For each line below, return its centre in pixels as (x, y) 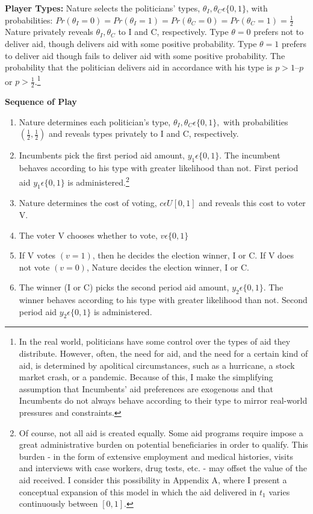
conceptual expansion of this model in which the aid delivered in (138, 491)
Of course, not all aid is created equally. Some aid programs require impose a (161, 432)
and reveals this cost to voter (252, 203)
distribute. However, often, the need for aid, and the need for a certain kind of (163, 353)
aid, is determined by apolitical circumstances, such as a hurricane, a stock (157, 365)
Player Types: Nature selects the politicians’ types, (103, 8)
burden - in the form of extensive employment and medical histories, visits (156, 456)
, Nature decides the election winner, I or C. (168, 267)
